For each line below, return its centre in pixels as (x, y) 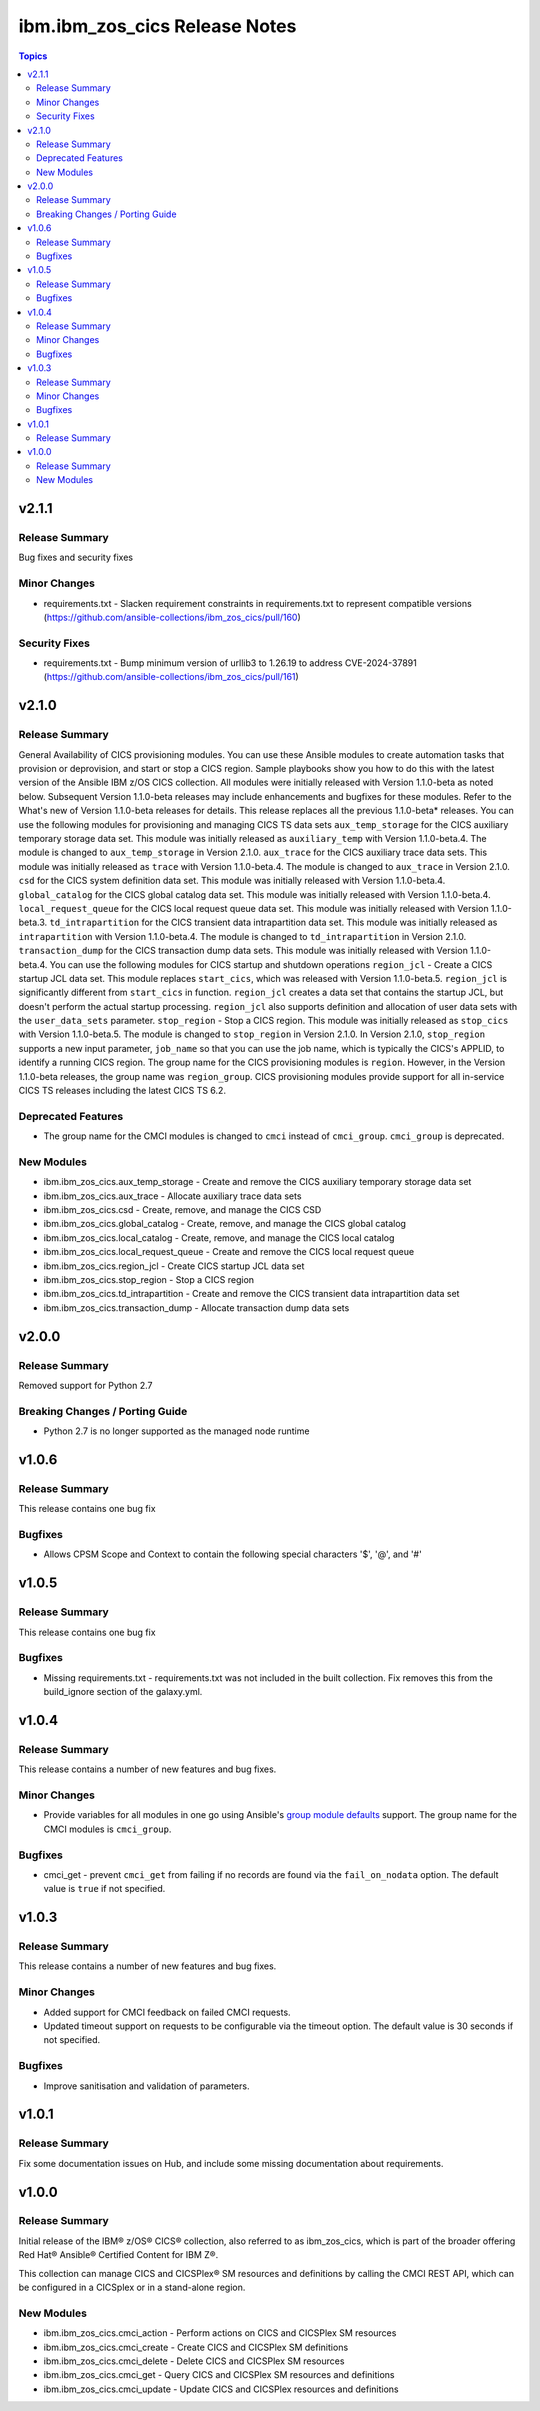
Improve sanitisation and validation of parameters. (146, 2086)
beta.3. (33, 922)
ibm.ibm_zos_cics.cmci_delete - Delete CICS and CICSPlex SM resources (194, 2361)
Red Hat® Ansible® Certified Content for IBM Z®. (118, 2255)
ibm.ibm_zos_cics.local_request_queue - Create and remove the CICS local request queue (229, 1252)
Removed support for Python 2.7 (85, 1385)
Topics (33, 56)
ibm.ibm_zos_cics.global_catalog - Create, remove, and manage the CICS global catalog (225, 1224)
